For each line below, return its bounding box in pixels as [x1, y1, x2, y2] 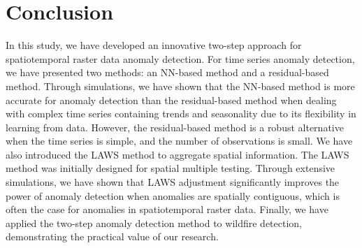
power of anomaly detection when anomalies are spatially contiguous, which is [6, 188, 340, 203]
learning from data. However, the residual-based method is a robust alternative [6, 119, 344, 134]
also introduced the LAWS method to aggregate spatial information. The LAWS [6, 147, 349, 161]
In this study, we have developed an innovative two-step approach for [6, 38, 302, 52]
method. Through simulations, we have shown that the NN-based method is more [6, 78, 355, 93]
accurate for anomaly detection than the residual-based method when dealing [6, 92, 337, 107]
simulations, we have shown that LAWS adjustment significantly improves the [6, 175, 340, 189]
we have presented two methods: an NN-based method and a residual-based [6, 65, 329, 80]
